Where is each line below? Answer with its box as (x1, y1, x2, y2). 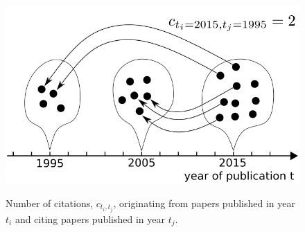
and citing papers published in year (15, 211, 165, 226)
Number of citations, (6, 195, 94, 210)
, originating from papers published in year (113, 195, 296, 210)
